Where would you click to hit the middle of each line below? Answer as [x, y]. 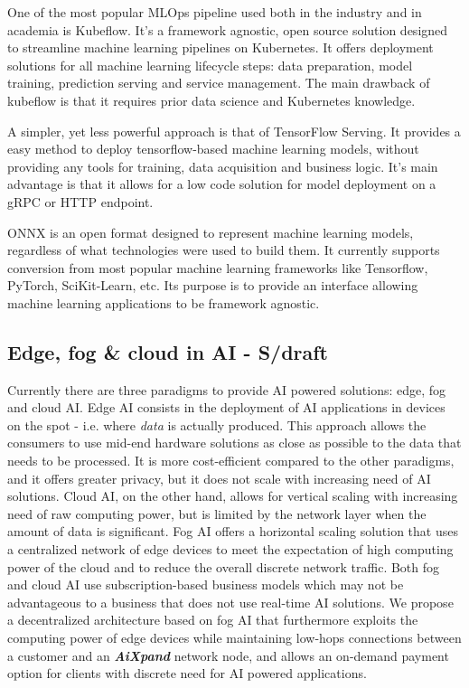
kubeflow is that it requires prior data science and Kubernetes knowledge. [211, 100]
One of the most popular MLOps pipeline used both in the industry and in [215, 12]
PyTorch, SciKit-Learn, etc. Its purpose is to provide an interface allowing [213, 285]
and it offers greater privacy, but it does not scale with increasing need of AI [219, 478]
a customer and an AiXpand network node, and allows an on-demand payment [228, 655]
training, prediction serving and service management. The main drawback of [219, 83]
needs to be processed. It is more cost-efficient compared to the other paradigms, [231, 461]
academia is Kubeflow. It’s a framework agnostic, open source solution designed [228, 29]
